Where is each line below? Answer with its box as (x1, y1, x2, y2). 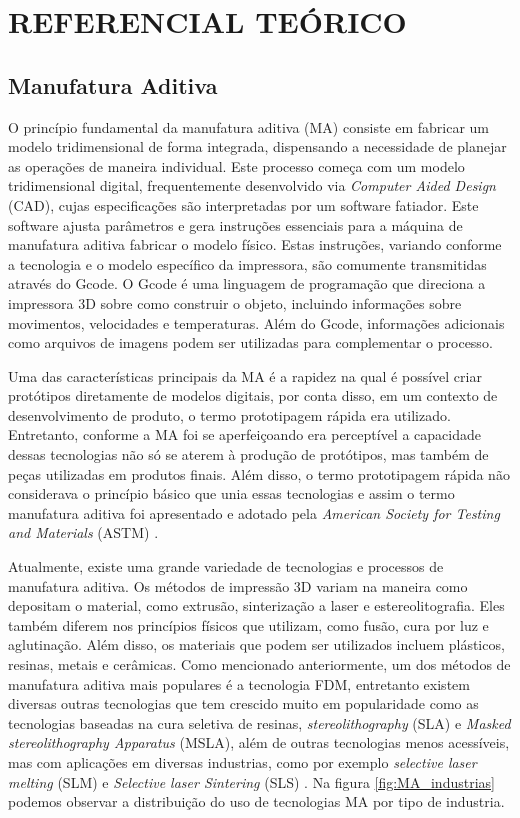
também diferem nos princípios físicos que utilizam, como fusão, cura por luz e (8, 614, 489, 635)
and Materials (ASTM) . (8, 522, 159, 543)
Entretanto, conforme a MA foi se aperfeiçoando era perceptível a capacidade (8, 424, 481, 445)
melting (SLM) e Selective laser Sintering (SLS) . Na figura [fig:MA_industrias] (8, 771, 495, 792)
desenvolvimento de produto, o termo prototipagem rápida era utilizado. (8, 404, 451, 425)
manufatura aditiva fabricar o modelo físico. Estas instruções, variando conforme (8, 234, 502, 255)
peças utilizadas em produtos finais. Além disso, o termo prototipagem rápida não (8, 463, 510, 484)
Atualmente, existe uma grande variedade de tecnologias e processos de (8, 556, 444, 577)
